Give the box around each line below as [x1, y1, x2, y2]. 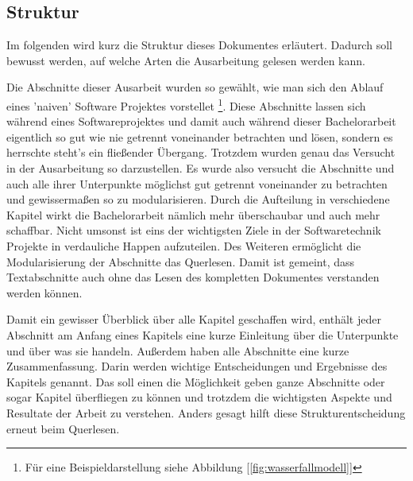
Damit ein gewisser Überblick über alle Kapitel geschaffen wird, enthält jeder [6, 311, 381, 328]
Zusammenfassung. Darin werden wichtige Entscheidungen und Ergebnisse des [6, 358, 388, 374]
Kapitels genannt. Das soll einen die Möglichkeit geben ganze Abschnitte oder [6, 373, 385, 390]
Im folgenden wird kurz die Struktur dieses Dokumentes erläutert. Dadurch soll [6, 37, 392, 53]
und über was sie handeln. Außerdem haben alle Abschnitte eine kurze [6, 342, 349, 359]
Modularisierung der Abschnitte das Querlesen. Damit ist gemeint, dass [6, 253, 355, 270]
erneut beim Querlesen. [6, 420, 120, 436]
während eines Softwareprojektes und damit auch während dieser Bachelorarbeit [6, 113, 396, 130]
